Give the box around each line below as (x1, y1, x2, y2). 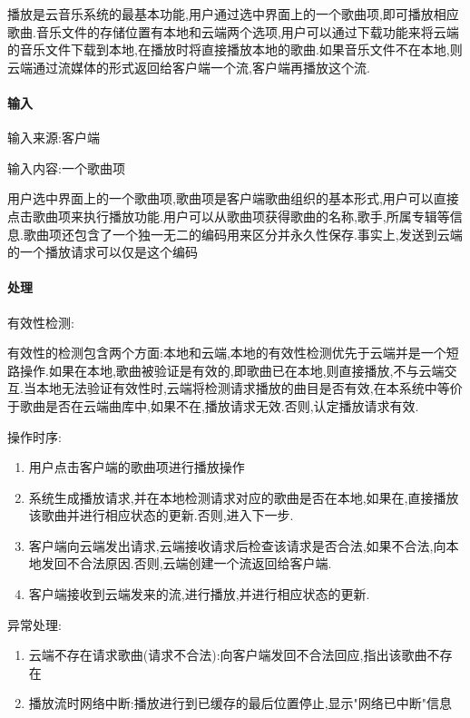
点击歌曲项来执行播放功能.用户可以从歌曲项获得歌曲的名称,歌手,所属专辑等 (7, 206, 450, 225)
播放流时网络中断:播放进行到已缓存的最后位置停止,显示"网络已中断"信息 (28, 693, 453, 713)
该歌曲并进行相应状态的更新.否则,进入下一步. (28, 506, 294, 525)
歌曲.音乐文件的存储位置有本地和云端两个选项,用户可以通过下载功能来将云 (7, 22, 446, 41)
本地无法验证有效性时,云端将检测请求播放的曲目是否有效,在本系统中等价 (35, 379, 463, 398)
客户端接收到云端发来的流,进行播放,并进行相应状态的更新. (28, 585, 370, 604)
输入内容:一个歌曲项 (7, 158, 125, 177)
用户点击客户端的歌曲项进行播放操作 (28, 457, 245, 477)
